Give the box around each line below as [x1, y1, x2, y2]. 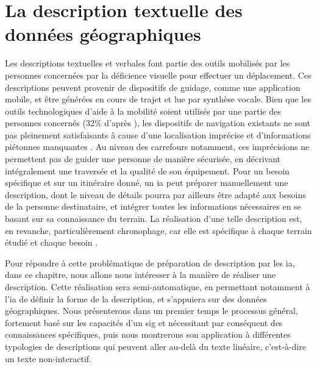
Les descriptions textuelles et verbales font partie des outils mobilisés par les [5, 57, 290, 69]
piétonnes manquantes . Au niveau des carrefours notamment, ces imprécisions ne [5, 140, 310, 153]
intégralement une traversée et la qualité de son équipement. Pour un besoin [5, 164, 290, 177]
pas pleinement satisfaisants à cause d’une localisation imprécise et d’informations [5, 128, 311, 141]
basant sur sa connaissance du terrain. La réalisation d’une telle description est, [5, 212, 302, 225]
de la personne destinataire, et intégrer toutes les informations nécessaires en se [5, 200, 301, 213]
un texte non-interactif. [5, 352, 92, 365]
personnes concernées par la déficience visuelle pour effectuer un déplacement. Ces [5, 68, 312, 81]
